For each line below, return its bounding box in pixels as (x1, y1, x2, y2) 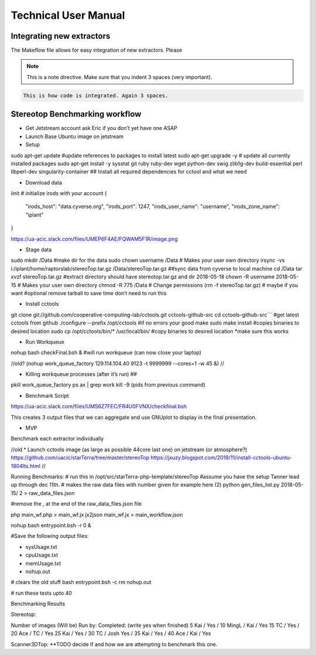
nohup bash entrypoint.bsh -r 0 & (11, 521, 92, 528)
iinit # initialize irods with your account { (11, 190, 108, 197)
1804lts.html (11, 462, 41, 469)
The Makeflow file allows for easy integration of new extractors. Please (11, 47, 183, 54)
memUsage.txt (25, 560, 61, 567)
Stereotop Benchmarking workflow (11, 109, 142, 120)
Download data (25, 179, 63, 186)
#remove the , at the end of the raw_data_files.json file (11, 500, 142, 507)
